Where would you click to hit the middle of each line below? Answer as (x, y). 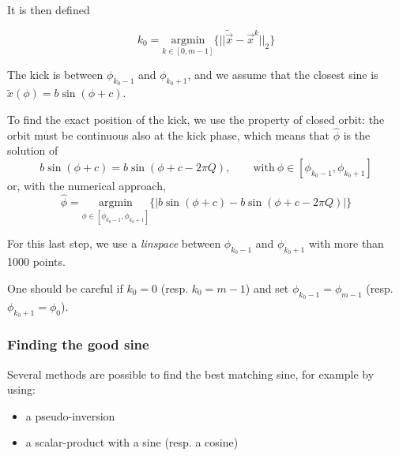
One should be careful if (65, 288)
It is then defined (49, 9)
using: (21, 389)
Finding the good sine (78, 344)
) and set (267, 288)
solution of (33, 150)
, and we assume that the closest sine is (283, 75)
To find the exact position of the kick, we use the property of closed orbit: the (196, 120)
